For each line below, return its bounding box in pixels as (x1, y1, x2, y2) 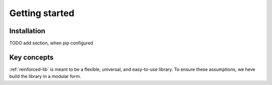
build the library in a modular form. (9, 73, 82, 79)
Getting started (9, 8, 75, 19)
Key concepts (9, 53, 54, 61)
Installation (9, 27, 45, 35)
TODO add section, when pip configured (9, 40, 93, 46)
